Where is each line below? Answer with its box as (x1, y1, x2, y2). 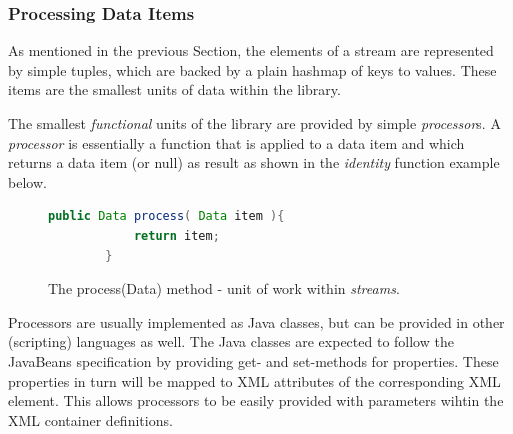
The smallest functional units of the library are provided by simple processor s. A (8, 113, 501, 133)
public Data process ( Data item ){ (48, 209, 285, 224)
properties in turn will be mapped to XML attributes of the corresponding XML (8, 370, 501, 391)
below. (8, 171, 47, 192)
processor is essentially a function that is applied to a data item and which (8, 132, 465, 153)
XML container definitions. (8, 409, 173, 430)
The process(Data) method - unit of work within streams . (48, 278, 400, 299)
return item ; (133, 228, 220, 243)
